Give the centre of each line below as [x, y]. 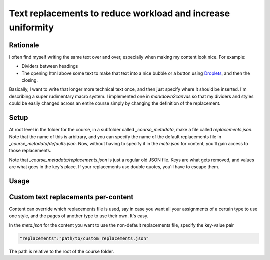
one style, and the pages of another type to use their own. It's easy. [79, 216]
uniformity [32, 27]
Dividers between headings [50, 66]
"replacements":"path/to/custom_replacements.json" [84, 238]
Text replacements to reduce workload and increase [120, 13]
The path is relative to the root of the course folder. [62, 251]
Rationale [24, 45]
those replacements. [30, 151]
